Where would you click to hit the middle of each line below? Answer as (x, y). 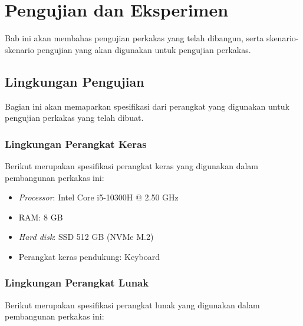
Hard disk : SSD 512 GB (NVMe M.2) (86, 237)
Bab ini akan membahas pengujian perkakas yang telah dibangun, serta (134, 38)
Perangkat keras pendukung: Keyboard (89, 256)
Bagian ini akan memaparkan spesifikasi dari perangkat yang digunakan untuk (147, 106)
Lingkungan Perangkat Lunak (77, 283)
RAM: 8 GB (41, 217)
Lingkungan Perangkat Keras (76, 144)
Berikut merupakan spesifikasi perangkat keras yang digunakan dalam (132, 165)
